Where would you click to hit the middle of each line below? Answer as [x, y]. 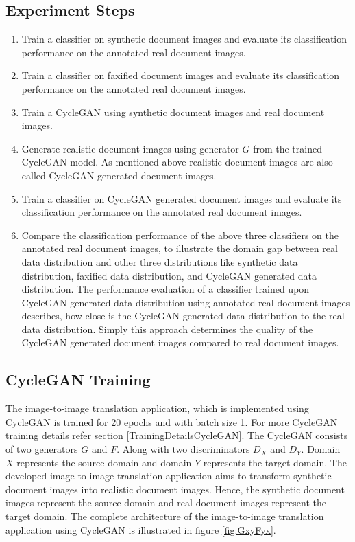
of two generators [42, 449]
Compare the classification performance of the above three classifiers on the [180, 235]
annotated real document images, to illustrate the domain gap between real [180, 248]
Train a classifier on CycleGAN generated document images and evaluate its [182, 198]
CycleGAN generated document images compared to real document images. [180, 342]
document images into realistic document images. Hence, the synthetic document [175, 489]
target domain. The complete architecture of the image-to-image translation [165, 516]
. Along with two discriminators [183, 449]
